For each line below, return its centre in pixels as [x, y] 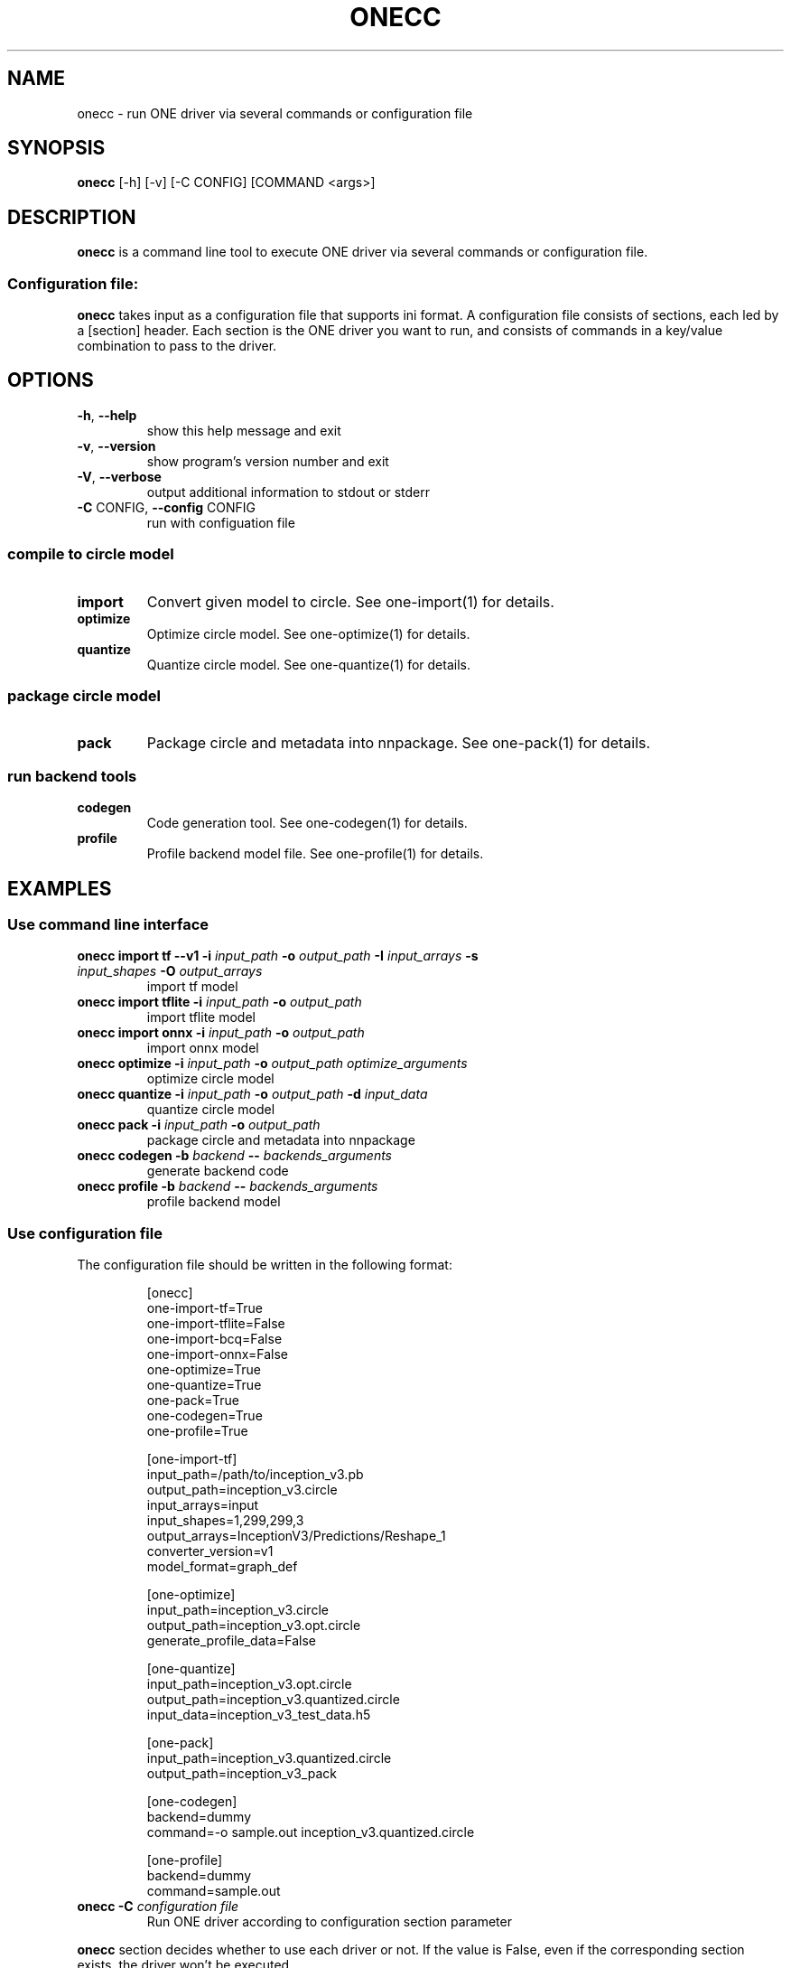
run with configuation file [221, 522]
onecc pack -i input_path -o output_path [199, 1125]
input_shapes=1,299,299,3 [225, 1521]
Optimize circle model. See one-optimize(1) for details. [308, 633]
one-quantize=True [204, 1385]
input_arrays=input [203, 1505]
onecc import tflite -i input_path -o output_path [219, 1002]
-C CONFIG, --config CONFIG [167, 507]
